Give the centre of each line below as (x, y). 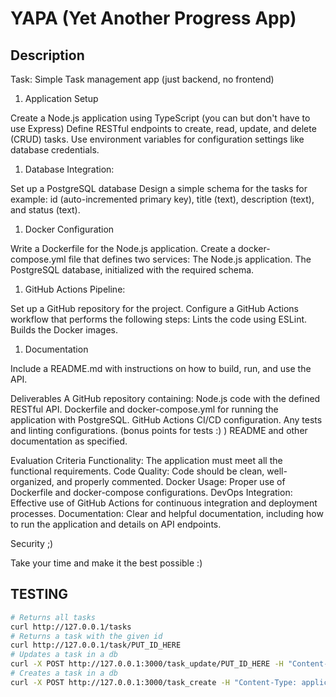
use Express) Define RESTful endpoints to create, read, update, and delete (163, 128)
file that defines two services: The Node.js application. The (190, 259)
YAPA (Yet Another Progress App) (153, 18)
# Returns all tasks (53, 617)
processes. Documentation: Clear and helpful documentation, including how (167, 513)
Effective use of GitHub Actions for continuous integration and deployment (164, 503)
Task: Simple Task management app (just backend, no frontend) (142, 79)
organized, (32, 481)
